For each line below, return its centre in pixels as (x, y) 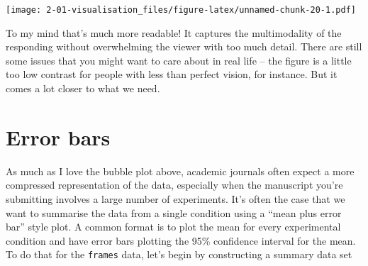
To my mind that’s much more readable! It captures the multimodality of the (174, 32)
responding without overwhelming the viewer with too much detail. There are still (184, 46)
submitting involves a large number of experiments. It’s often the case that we (175, 198)
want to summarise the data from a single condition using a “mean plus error (174, 212)
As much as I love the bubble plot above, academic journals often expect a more (180, 171)
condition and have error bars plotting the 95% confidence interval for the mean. (181, 240)
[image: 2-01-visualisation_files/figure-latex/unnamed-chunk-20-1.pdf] (181, 10)
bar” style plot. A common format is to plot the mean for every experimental (173, 227)
